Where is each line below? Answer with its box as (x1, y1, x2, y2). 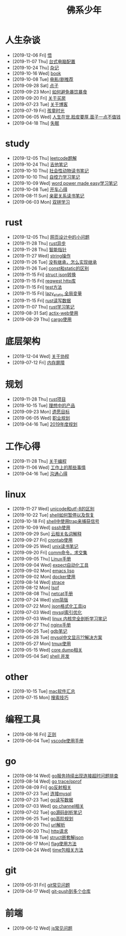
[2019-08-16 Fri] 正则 (12, 732, 56, 738)
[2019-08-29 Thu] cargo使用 (12, 316, 72, 322)
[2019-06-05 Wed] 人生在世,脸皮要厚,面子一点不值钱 (12, 114, 121, 120)
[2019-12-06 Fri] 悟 (12, 52, 52, 58)
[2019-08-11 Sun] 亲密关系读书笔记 (12, 192, 84, 198)
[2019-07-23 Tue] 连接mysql (12, 791, 71, 797)
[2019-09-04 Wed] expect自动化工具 (12, 562, 89, 568)
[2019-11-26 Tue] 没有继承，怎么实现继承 (12, 259, 97, 265)
